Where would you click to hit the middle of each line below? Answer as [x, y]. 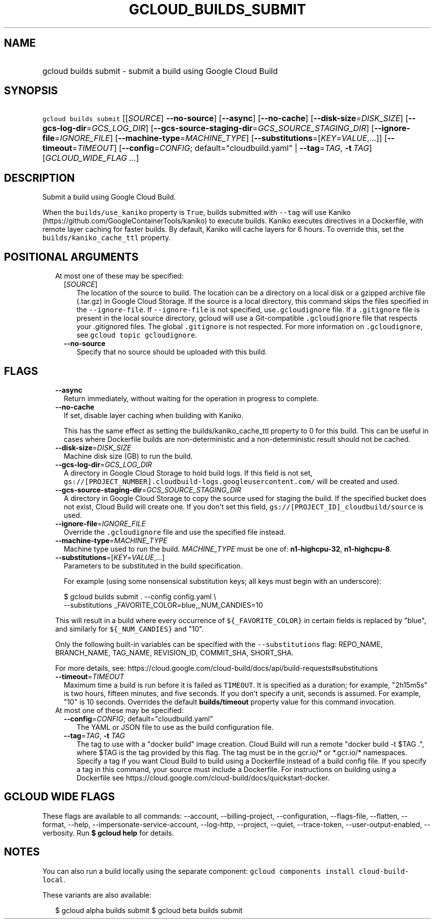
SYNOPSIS [31, 91]
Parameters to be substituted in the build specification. [153, 566]
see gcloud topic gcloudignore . [137, 335]
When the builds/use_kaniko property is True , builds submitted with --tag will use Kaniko [197, 213]
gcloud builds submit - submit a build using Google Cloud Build [160, 71]
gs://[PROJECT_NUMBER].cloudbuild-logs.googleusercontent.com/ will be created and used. [231, 481]
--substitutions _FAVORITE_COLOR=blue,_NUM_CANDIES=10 [163, 605]
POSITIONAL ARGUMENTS [71, 257]
